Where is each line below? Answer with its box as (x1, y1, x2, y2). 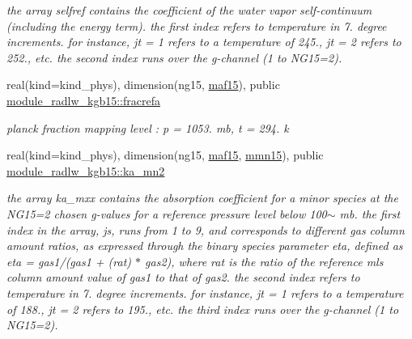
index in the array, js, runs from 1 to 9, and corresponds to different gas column (6, 221, 405, 238)
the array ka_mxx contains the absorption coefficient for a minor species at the (6, 189, 398, 206)
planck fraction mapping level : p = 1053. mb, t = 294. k (6, 119, 289, 136)
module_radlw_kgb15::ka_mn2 (6, 162, 165, 179)
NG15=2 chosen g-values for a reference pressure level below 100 (6, 205, 327, 222)
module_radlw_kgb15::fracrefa (6, 91, 160, 108)
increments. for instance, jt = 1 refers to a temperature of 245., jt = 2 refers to (6, 33, 401, 50)
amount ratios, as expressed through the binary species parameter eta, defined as (6, 237, 403, 254)
